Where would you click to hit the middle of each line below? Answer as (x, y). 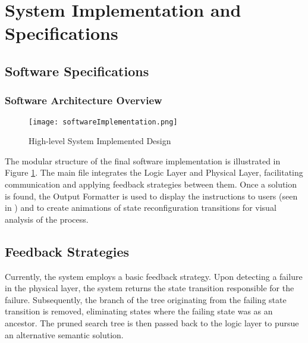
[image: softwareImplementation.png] (103, 122)
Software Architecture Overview (84, 100)
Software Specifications (77, 71)
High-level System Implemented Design (100, 141)
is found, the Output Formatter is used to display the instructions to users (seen (151, 196)
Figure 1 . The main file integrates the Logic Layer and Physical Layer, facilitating (154, 172)
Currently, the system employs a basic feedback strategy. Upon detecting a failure (154, 276)
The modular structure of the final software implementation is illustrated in (143, 160)
